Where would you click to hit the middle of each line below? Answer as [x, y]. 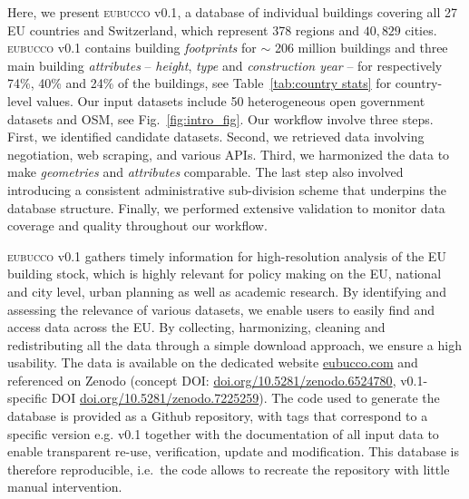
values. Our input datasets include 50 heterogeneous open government [230, 100]
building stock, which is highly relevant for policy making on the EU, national [225, 274]
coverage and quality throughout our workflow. [137, 225]
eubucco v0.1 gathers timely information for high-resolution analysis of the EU [227, 255]
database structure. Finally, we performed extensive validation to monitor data [226, 207]
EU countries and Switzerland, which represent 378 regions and [183, 29]
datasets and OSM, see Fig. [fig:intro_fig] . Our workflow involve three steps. [220, 118]
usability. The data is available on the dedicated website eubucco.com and [213, 362]
